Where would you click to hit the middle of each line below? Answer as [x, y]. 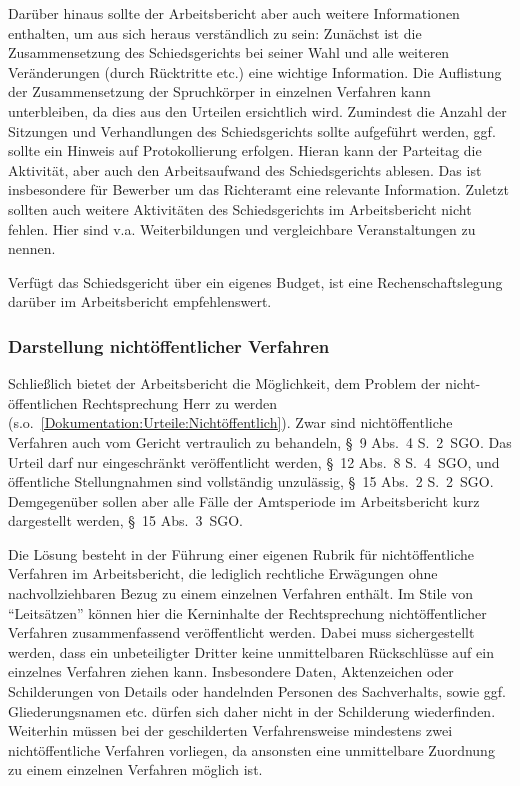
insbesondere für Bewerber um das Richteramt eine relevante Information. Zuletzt [258, 189]
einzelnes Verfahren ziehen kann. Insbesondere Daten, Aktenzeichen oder [231, 671]
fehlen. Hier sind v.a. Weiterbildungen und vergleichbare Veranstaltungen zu [242, 228]
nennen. [32, 248]
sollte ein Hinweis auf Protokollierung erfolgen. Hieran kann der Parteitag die [245, 150]
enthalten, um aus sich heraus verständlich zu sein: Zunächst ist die [215, 32]
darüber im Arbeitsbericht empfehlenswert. [140, 301]
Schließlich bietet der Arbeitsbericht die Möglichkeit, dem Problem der [224, 383]
